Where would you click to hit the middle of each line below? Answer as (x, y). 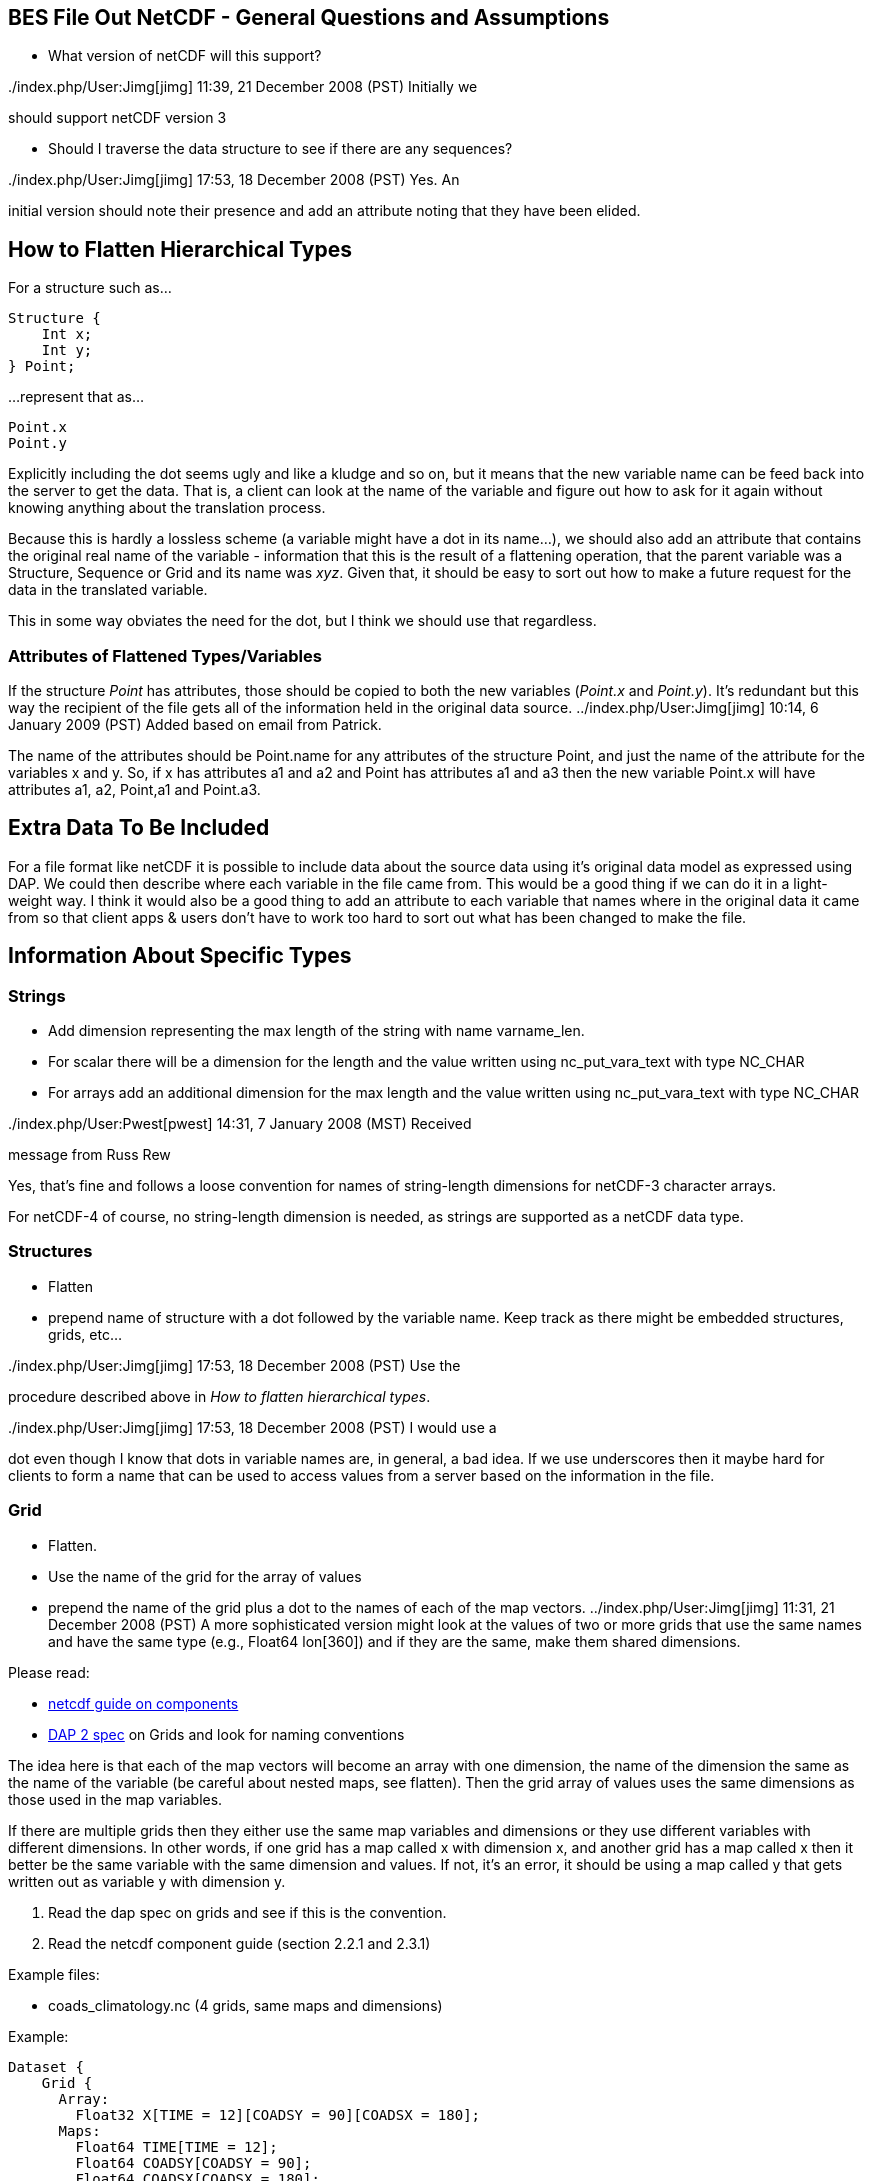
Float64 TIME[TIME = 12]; (176, 2146)
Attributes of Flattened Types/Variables (165, 655)
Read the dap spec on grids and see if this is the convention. (247, 1912)
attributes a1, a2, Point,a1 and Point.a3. (134, 790)
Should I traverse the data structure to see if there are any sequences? (280, 149)
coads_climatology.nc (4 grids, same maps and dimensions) (245, 2005)
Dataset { (46, 2066)
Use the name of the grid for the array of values (205, 1576)
